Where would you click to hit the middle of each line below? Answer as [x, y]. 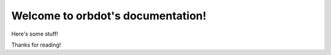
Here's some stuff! [35, 34]
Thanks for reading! [36, 45]
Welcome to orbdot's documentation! [109, 16]
